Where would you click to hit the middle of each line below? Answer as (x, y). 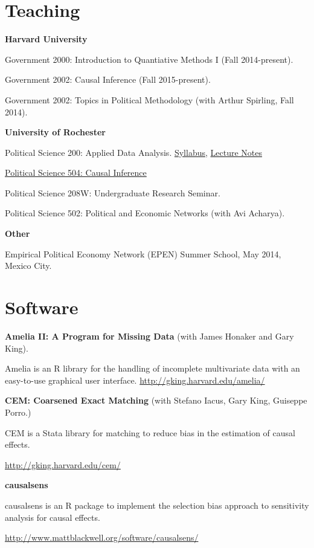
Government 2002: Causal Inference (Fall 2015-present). (108, 79)
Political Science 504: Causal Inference (76, 172)
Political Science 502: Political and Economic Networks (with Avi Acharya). (145, 213)
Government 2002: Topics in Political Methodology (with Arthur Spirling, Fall (149, 99)
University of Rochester (55, 132)
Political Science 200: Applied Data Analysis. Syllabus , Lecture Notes (134, 152)
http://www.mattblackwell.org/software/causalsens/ (102, 537)
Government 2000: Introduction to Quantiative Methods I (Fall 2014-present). (149, 59)
